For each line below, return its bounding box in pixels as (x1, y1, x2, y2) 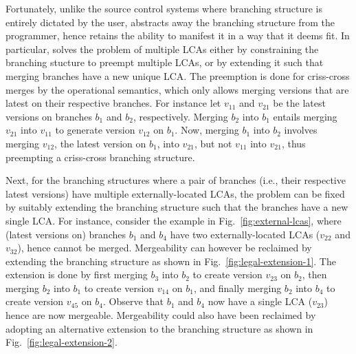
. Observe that (103, 294, 164, 309)
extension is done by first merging (5, 267, 148, 282)
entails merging (273, 109, 337, 123)
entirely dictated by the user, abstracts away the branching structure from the (5, 14, 335, 29)
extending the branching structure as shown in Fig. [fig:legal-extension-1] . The (5, 253, 336, 268)
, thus (281, 136, 306, 150)
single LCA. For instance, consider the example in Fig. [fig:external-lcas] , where (5, 213, 342, 227)
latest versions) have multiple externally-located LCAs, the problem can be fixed (5, 186, 345, 200)
